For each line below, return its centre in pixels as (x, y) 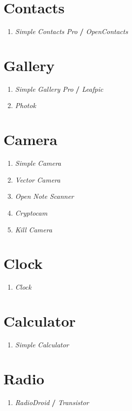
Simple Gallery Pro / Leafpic (59, 89)
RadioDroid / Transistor (52, 402)
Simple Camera (38, 163)
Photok (25, 105)
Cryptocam (31, 212)
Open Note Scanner (44, 196)
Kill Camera (33, 229)
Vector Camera (38, 179)
